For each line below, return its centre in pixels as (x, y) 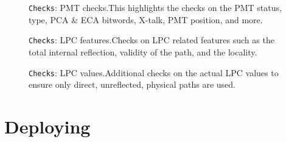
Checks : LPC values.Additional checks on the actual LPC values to (154, 72)
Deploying (47, 126)
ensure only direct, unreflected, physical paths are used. (132, 84)
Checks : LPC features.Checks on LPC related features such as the (152, 40)
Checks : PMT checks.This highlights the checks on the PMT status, (155, 7)
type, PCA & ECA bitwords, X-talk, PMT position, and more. (146, 19)
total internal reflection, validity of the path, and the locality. (143, 51)
